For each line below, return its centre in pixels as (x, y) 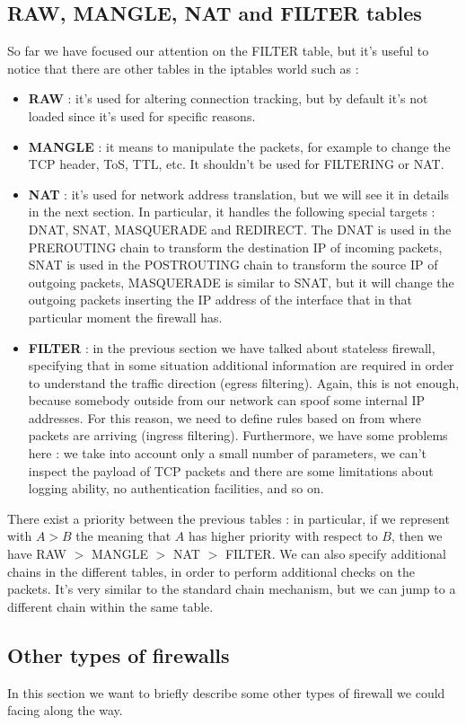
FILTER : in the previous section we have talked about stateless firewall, (232, 347)
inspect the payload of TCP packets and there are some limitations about (231, 470)
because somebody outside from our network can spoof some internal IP (227, 400)
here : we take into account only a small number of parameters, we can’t (227, 453)
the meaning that (123, 536)
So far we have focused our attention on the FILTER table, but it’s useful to (218, 51)
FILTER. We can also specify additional (335, 554)
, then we (417, 536)
